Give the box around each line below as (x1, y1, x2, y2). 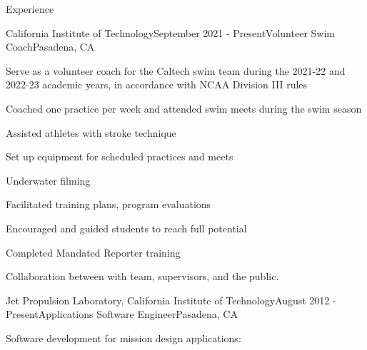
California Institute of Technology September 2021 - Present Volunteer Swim (6, 25, 335, 40)
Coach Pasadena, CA (6, 39, 95, 54)
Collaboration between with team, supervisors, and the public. (6, 269, 279, 284)
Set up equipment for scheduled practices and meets (6, 149, 233, 164)
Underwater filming (6, 173, 91, 187)
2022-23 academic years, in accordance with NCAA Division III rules (6, 77, 308, 92)
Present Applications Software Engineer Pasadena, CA (6, 307, 238, 321)
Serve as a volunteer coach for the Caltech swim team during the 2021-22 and (6, 63, 346, 78)
